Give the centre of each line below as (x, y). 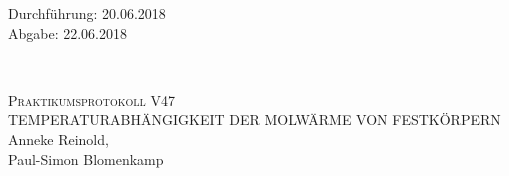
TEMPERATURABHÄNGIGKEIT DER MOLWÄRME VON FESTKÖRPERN (254, 119)
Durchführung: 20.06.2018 (87, 13)
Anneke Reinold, (58, 138)
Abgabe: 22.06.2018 (68, 32)
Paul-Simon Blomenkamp (86, 158)
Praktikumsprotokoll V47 (91, 99)
